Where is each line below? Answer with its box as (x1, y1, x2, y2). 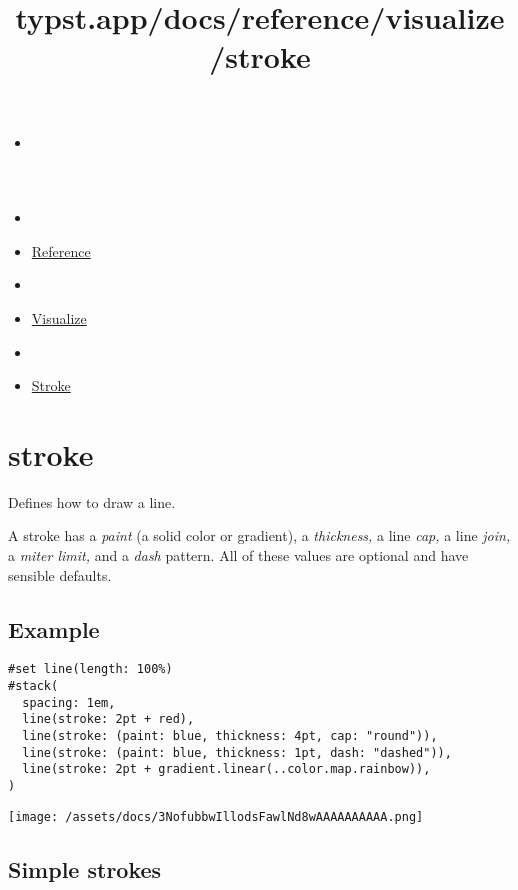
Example (8, 613, 100, 644)
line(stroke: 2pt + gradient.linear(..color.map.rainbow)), (22, 762, 431, 777)
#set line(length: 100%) (8, 662, 173, 677)
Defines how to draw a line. (8, 491, 176, 512)
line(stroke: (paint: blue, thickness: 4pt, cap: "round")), (22, 729, 438, 744)
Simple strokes (8, 853, 162, 884)
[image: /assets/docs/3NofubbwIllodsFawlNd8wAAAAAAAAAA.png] (8, 809, 424, 824)
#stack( (8, 679, 59, 694)
